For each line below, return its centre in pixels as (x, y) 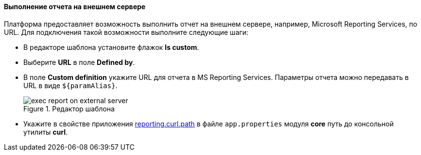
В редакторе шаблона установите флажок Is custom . (111, 47)
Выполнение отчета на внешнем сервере (75, 7)
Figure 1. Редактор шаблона (69, 108)
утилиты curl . (46, 132)
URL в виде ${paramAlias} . (70, 85)
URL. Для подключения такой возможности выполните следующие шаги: (126, 32)
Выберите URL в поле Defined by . (79, 62)
